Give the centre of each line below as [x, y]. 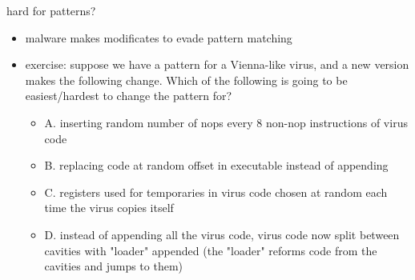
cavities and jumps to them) [114, 266]
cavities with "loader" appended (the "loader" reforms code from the [211, 250]
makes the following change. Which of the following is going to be [186, 80]
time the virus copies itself [109, 208]
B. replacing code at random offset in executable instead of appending [216, 165]
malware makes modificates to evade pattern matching [159, 37]
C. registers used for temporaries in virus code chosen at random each [216, 192]
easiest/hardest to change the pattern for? [129, 96]
